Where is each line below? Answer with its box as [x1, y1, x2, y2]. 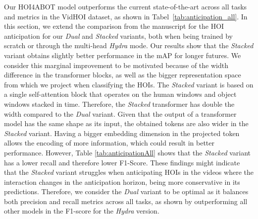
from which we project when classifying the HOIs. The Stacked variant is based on [4, 79, 254, 89]
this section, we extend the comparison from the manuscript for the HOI [4, 21, 224, 31]
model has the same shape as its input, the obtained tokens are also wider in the [4, 118, 249, 129]
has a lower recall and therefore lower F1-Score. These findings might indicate [4, 157, 240, 167]
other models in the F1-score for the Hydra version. [4, 206, 159, 216]
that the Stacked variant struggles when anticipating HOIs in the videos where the [4, 167, 254, 177]
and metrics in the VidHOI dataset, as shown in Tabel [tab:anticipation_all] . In [4, 11, 248, 21]
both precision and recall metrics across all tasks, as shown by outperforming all [4, 196, 248, 206]
